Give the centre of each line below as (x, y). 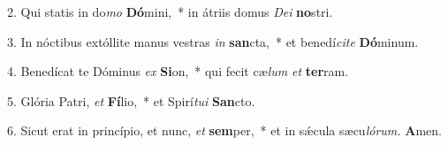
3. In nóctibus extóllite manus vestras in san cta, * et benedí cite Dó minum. (213, 41)
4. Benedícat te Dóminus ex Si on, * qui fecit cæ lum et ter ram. (178, 71)
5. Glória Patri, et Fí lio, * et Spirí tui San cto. (131, 100)
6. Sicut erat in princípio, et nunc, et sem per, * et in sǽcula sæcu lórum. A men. (224, 130)
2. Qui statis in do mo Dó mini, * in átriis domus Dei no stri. (170, 11)
